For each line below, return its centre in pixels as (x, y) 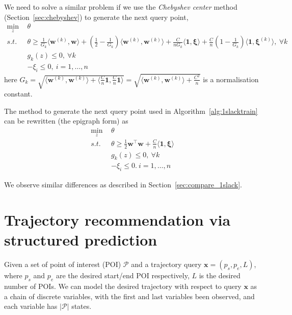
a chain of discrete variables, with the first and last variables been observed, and (129, 296)
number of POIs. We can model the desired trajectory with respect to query (123, 286)
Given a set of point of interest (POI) (63, 264)
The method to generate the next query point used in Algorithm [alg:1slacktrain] (131, 111)
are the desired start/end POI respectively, (123, 275)
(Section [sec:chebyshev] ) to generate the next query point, (96, 17)
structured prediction (81, 240)
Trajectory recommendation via (117, 220)
